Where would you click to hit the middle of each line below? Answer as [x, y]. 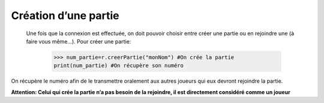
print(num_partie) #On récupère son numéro [119, 66]
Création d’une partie [65, 15]
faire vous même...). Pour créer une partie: [79, 41]
